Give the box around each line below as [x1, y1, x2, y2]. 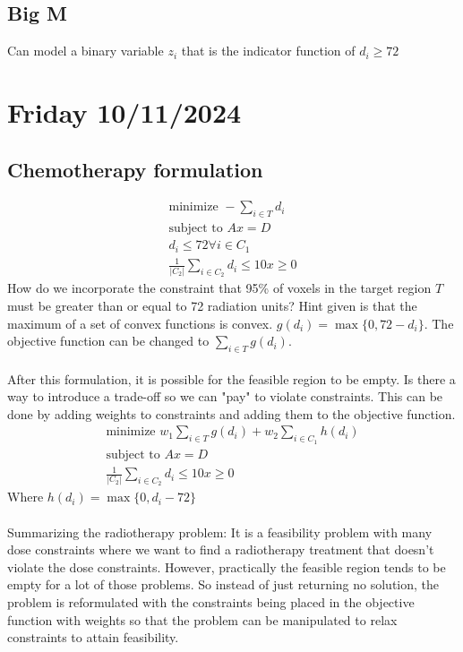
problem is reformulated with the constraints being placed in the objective [7, 593, 415, 611]
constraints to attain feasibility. [7, 628, 179, 647]
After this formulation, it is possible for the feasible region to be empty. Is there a [7, 369, 456, 388]
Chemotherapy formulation [7, 155, 263, 183]
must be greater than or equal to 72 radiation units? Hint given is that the [7, 296, 417, 315]
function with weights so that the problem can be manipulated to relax [7, 610, 398, 629]
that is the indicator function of [181, 41, 356, 60]
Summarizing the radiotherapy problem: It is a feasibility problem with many [7, 522, 433, 541]
